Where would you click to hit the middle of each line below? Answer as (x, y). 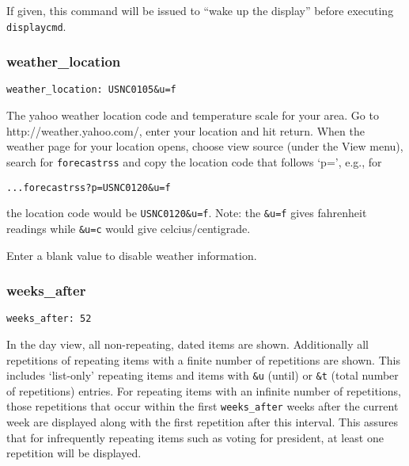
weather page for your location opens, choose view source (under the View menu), (205, 146)
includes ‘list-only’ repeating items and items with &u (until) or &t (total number (203, 375)
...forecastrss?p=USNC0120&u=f (89, 187)
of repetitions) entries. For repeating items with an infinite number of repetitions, (204, 390)
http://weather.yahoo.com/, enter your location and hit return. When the (186, 130)
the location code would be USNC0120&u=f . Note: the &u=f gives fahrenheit (187, 213)
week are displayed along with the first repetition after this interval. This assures (203, 422)
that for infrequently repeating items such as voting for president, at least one (195, 437)
